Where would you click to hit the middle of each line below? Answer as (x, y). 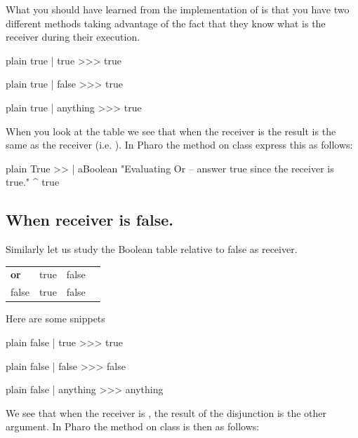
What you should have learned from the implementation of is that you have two (178, 9)
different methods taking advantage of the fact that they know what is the (166, 23)
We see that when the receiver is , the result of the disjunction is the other (166, 412)
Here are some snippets (55, 319)
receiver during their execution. (73, 37)
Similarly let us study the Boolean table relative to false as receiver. (152, 249)
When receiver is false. (89, 220)
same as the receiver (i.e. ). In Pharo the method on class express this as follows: (179, 145)
